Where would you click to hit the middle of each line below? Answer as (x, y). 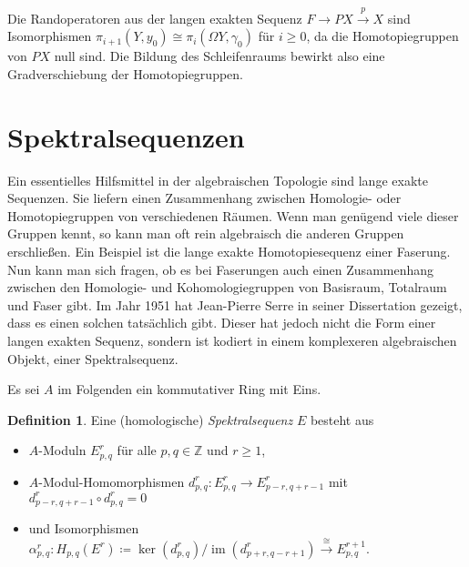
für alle (137, 450)
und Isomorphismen (84, 528)
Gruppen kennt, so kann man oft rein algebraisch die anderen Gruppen (206, 233)
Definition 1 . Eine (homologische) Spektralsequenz (150, 419)
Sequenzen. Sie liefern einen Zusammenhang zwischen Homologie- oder (204, 198)
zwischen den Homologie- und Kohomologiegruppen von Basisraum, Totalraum (227, 287)
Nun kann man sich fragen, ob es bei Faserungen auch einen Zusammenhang (221, 269)
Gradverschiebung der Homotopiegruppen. (125, 73)
